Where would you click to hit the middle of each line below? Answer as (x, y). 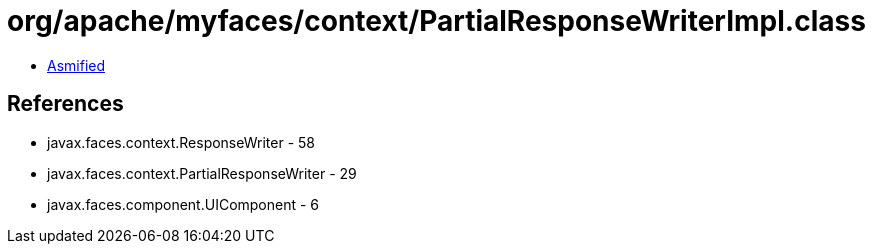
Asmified (76, 65)
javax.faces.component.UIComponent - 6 (183, 204)
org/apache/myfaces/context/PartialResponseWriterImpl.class (436, 21)
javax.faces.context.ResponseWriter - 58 (181, 142)
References (65, 104)
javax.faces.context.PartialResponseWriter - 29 (202, 173)
